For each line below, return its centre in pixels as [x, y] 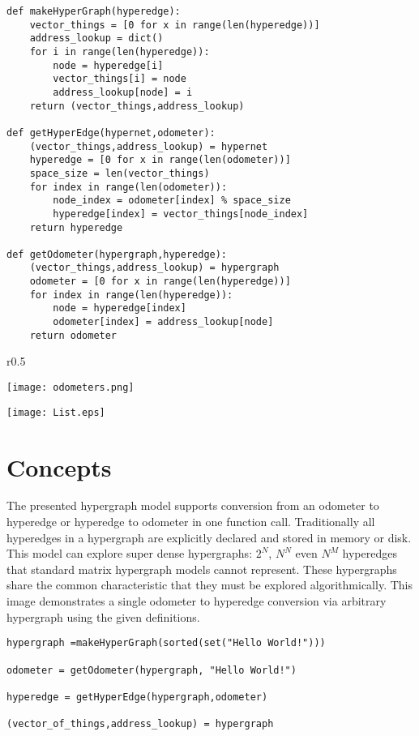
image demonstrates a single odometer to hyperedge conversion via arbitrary [197, 601]
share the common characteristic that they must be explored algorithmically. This [209, 585]
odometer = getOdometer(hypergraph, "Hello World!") [152, 670]
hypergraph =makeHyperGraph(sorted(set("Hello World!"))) [166, 643]
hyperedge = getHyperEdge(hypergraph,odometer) [137, 697]
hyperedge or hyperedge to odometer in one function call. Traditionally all [191, 522]
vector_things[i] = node [120, 79]
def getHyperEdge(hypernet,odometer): [111, 133]
